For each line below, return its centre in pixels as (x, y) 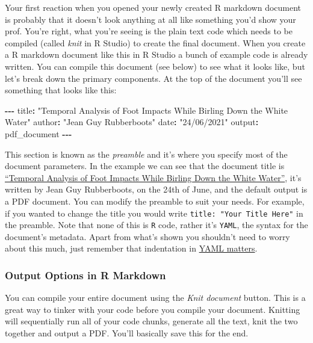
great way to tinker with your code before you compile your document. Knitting (153, 309)
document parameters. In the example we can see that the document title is (145, 166)
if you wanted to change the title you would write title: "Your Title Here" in (154, 213)
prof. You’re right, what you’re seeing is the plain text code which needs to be (149, 31)
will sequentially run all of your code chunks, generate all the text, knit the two (151, 321)
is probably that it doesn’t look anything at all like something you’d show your (150, 19)
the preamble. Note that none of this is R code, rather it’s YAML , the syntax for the (156, 225)
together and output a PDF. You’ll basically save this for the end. (127, 333)
